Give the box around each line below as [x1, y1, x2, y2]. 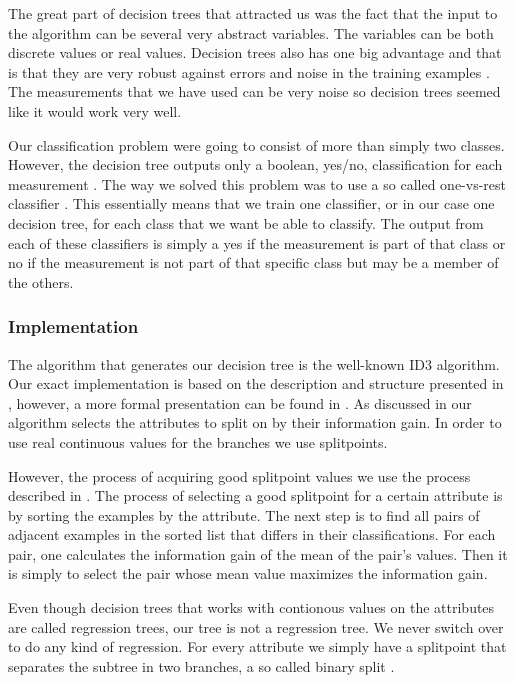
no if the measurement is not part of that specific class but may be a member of [8, 252, 499, 273]
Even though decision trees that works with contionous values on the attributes [8, 597, 495, 618]
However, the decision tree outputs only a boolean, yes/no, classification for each [8, 154, 503, 175]
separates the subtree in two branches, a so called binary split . [8, 655, 395, 676]
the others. [8, 271, 74, 292]
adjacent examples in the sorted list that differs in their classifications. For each [8, 524, 496, 545]
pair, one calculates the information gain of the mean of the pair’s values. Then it [8, 543, 508, 564]
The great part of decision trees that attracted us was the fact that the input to [8, 3, 498, 23]
